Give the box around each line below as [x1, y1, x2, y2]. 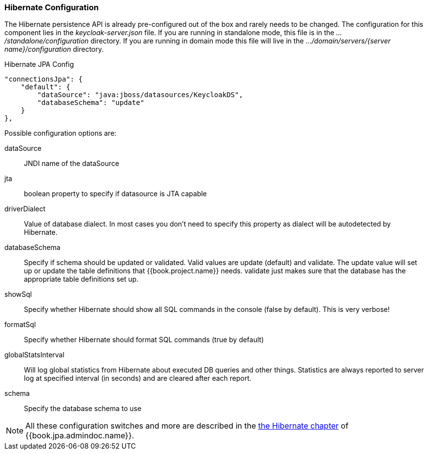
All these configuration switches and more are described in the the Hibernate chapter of [25, 421, 348, 431]
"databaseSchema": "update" [37, 99, 144, 107]
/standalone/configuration [4, 37, 89, 45]
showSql [4, 290, 32, 299]
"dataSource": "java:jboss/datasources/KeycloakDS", [37, 91, 243, 99]
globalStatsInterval [4, 351, 64, 359]
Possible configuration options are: [4, 129, 117, 138]
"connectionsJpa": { [4, 75, 83, 83]
